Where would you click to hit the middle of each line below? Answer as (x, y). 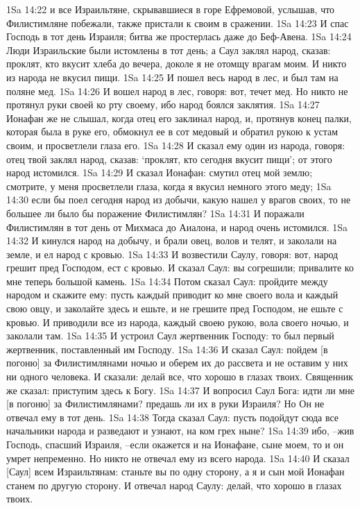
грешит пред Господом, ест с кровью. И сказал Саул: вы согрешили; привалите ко (180, 268)
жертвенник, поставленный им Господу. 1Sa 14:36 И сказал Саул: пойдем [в (167, 349)
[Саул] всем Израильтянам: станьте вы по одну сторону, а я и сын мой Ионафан (175, 472)
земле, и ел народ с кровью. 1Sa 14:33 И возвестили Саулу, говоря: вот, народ (172, 254)
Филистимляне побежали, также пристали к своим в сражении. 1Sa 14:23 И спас (178, 23)
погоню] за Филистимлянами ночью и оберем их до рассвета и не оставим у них (177, 363)
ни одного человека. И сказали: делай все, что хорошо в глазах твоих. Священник (180, 376)
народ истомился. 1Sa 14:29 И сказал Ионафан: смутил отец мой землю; (160, 172)
